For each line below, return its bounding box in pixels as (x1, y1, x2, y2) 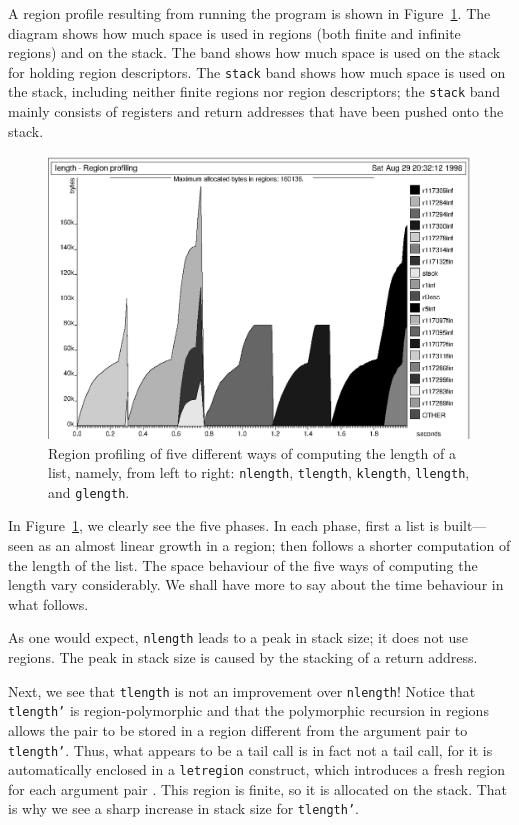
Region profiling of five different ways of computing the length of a (48, 442, 456, 463)
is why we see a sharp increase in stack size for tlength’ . (8, 798, 360, 819)
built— (443, 515, 487, 536)
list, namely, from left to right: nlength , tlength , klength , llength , (48, 462, 470, 483)
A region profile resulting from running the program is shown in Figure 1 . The (8, 3, 491, 23)
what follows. (8, 593, 89, 614)
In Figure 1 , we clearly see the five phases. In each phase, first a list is (8, 515, 439, 536)
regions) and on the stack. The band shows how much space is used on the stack (8, 42, 501, 63)
